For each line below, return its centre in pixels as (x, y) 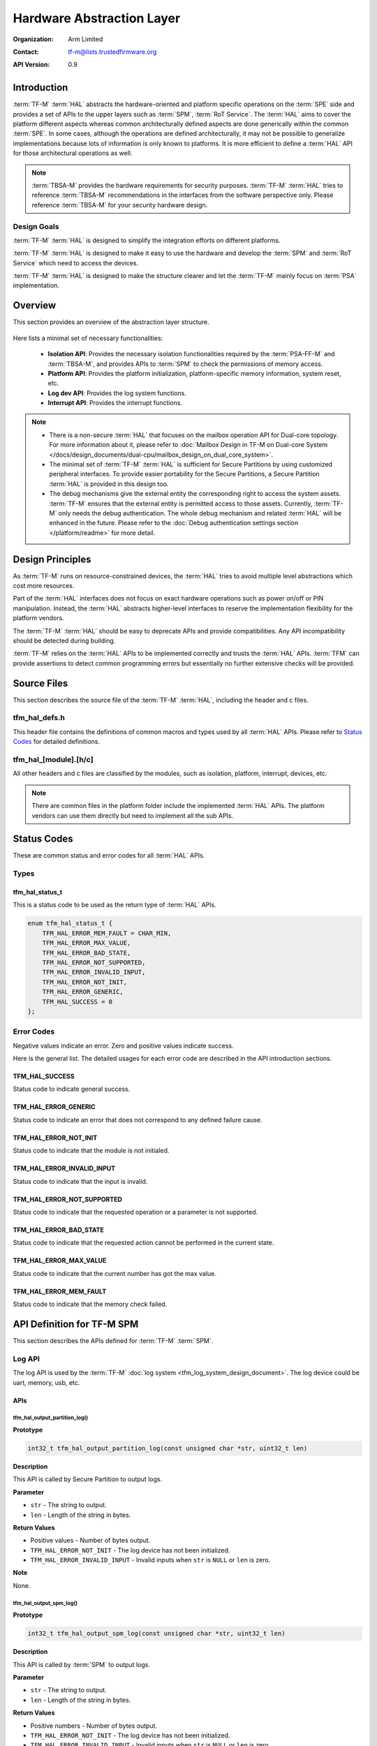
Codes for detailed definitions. (57, 742)
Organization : (33, 39)
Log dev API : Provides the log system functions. (117, 393)
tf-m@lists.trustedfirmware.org (112, 52)
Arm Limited (86, 39)
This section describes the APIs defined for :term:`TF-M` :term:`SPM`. (113, 1341)
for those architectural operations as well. (73, 153)
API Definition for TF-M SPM (76, 1324)
